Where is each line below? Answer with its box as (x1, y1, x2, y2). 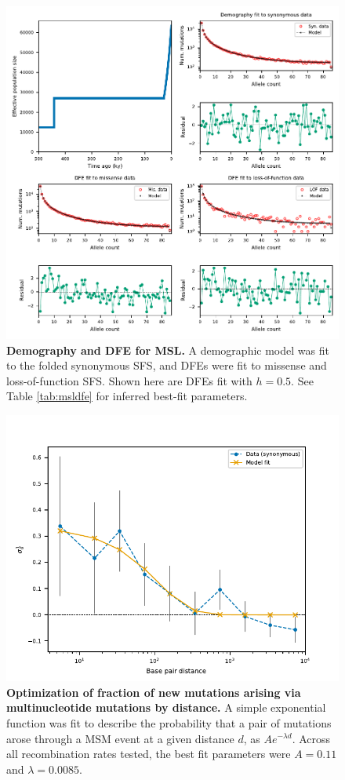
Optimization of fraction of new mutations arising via (6, 683, 301, 700)
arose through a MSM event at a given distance (6, 730, 234, 746)
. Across (292, 730, 331, 746)
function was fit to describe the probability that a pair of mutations (6, 714, 332, 731)
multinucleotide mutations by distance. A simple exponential (6, 699, 326, 716)
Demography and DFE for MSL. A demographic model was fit (6, 341, 329, 358)
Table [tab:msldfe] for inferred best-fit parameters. (6, 388, 248, 404)
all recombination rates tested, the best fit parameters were (6, 745, 291, 762)
